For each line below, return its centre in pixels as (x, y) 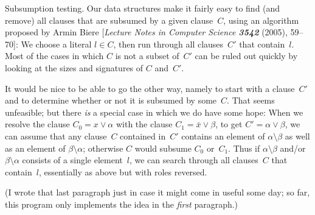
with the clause (144, 124)
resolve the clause (37, 124)
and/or (293, 148)
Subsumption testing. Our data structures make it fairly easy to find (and (143, 8)
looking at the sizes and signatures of (74, 67)
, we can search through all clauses (194, 160)
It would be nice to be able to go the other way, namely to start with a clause (150, 88)
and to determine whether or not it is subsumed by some (111, 100)
